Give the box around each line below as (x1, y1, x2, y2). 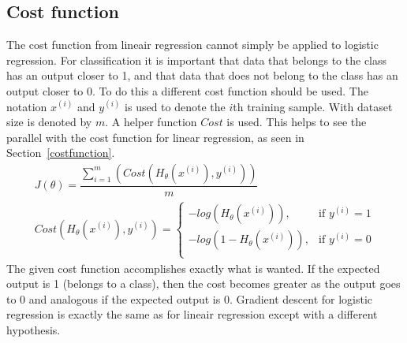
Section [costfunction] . (6, 144, 115, 161)
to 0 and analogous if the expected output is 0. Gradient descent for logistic (6, 290, 373, 307)
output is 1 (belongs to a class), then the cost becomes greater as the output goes (6, 275, 401, 292)
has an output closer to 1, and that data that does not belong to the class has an (6, 67, 398, 84)
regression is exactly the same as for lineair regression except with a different (6, 306, 378, 322)
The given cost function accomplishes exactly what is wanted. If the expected (6, 259, 380, 276)
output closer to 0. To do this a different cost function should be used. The (6, 82, 368, 99)
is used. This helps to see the (226, 114, 367, 130)
